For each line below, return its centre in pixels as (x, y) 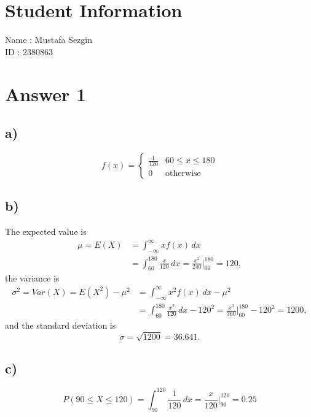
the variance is (32, 278)
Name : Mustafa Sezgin (49, 40)
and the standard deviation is (61, 325)
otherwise (183, 174)
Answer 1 (46, 94)
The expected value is (46, 231)
